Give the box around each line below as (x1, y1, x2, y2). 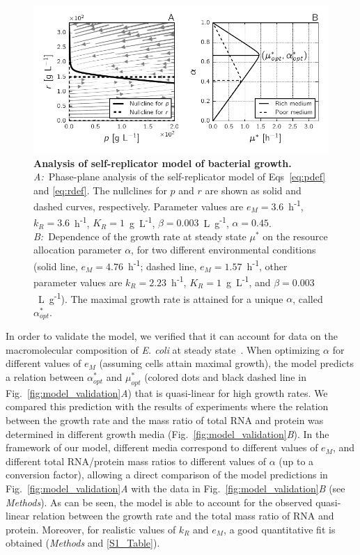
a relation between (6, 370, 84, 384)
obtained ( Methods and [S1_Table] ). (6, 536, 160, 550)
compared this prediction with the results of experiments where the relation (6, 399, 329, 414)
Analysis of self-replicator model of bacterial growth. (33, 155, 292, 170)
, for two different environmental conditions (131, 242, 316, 257)
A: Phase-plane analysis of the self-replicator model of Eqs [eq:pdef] (33, 169, 326, 184)
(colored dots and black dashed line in (144, 370, 306, 384)
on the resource (263, 228, 328, 243)
